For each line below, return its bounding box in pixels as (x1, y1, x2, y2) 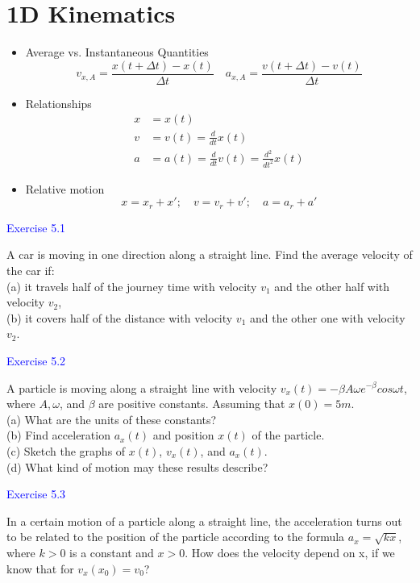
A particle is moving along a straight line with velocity (6, 379, 277, 396)
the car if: (6, 262, 55, 278)
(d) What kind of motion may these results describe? (6, 458, 268, 475)
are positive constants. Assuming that (98, 395, 285, 412)
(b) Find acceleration (6, 427, 110, 443)
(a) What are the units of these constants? (6, 410, 217, 427)
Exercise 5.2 (6, 352, 66, 369)
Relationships (25, 94, 92, 111)
